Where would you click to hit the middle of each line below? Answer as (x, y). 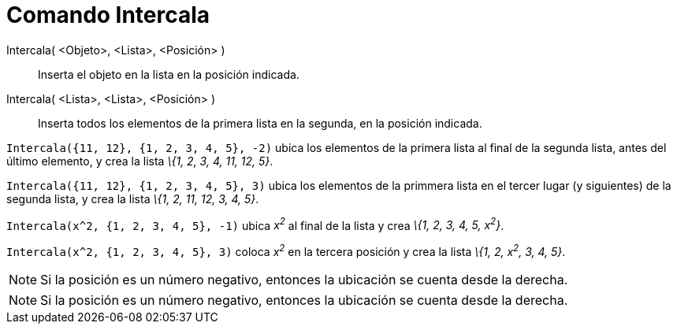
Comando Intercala (108, 15)
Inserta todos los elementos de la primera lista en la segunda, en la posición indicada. (260, 123)
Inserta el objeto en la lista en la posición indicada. (169, 74)
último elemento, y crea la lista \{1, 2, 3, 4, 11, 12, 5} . (140, 161)
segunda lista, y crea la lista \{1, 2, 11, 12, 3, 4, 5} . (133, 198)
